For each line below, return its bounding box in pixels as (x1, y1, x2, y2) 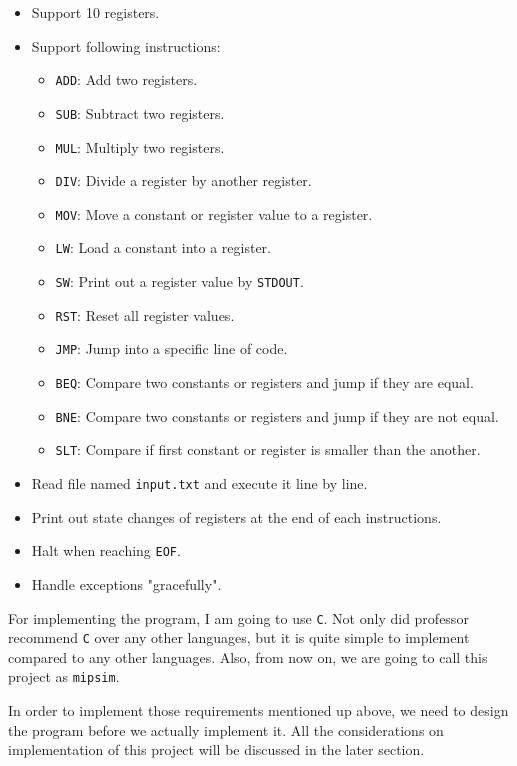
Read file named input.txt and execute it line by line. (31, 473, 368, 494)
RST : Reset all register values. (55, 304, 235, 325)
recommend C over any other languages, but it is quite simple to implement (8, 627, 470, 648)
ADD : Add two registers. (55, 69, 198, 90)
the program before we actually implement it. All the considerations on (8, 719, 444, 740)
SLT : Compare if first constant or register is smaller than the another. (55, 439, 481, 460)
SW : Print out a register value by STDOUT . (55, 271, 304, 292)
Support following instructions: (31, 35, 221, 56)
